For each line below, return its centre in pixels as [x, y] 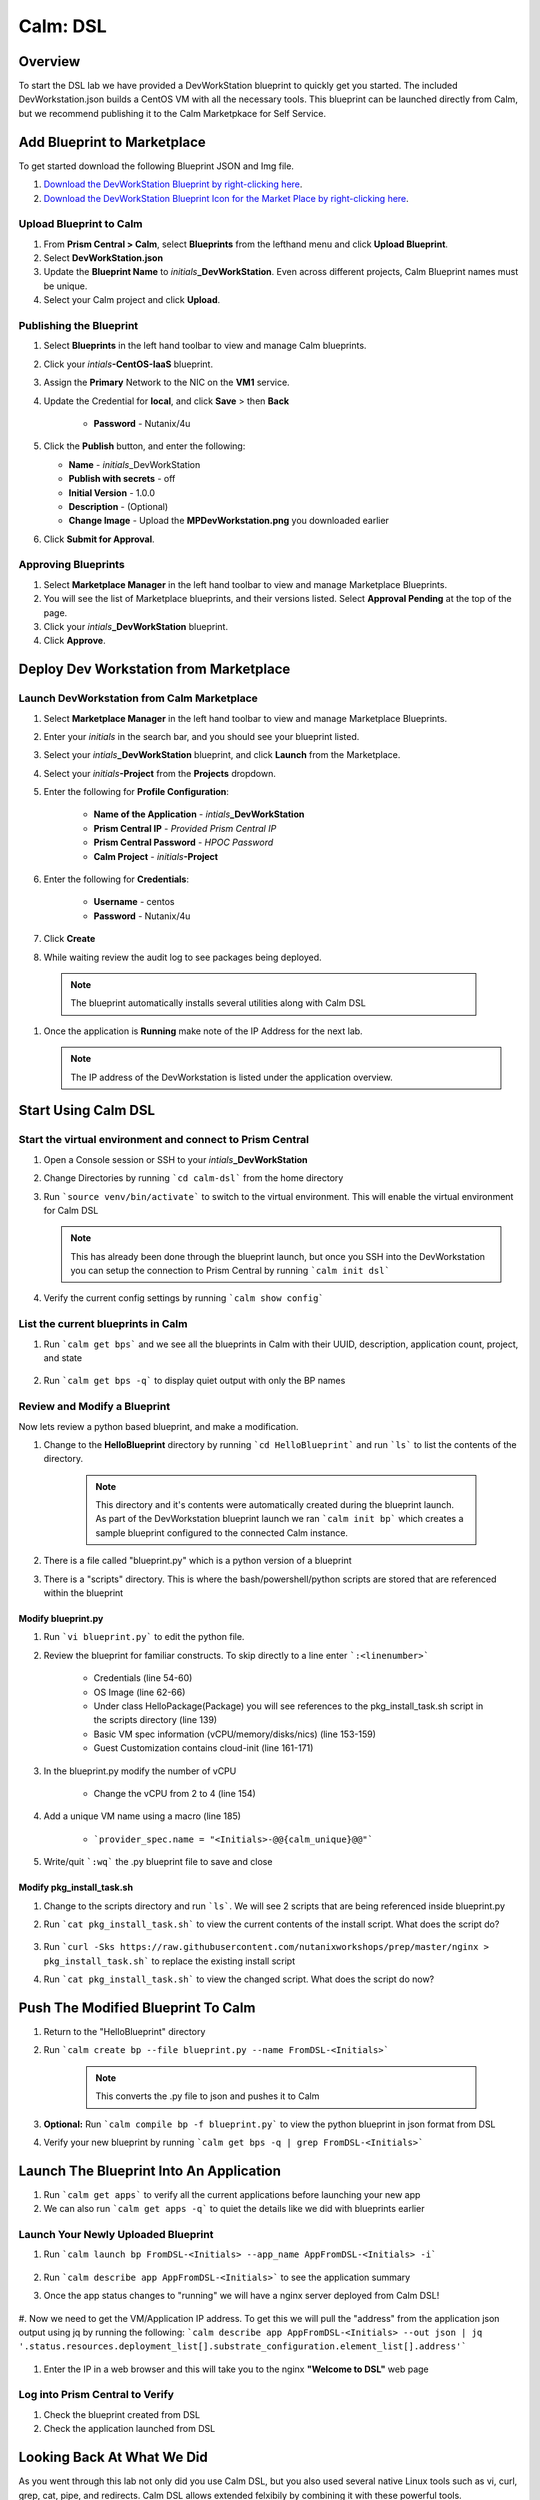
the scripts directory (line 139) [155, 1720]
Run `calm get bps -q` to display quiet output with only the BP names [194, 1381]
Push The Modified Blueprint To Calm [137, 2007]
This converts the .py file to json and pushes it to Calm [207, 2096]
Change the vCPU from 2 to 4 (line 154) [175, 1793]
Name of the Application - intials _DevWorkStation [199, 814]
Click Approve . [74, 641]
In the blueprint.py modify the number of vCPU [140, 1771]
